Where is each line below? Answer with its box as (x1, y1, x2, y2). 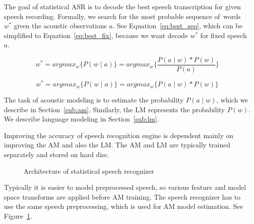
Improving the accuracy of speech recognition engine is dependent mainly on (4, 130, 233, 140)
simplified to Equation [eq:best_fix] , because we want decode (4, 30, 188, 40)
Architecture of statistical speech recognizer (23, 165, 154, 176)
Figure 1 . (4, 211, 32, 221)
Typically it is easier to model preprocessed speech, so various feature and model (4, 182, 246, 192)
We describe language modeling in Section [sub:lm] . (4, 114, 159, 124)
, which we (216, 95, 248, 105)
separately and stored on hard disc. (4, 149, 110, 160)
